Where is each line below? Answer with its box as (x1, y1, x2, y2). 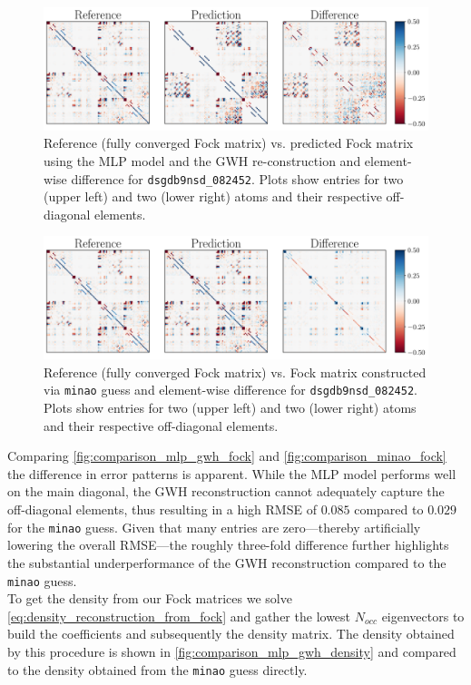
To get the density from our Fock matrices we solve (7, 589, 292, 608)
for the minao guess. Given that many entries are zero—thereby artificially (7, 517, 421, 536)
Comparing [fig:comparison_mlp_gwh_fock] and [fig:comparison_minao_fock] (7, 446, 446, 465)
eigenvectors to (381, 606, 465, 625)
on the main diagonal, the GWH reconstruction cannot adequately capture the (7, 482, 445, 501)
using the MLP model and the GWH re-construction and (44, 152, 361, 170)
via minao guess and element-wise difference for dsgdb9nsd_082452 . (44, 380, 417, 399)
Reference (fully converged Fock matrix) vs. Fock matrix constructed (44, 362, 427, 381)
